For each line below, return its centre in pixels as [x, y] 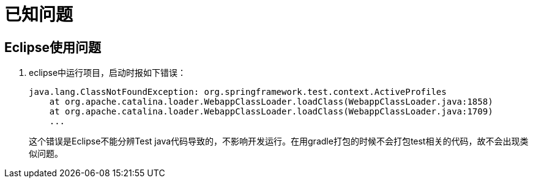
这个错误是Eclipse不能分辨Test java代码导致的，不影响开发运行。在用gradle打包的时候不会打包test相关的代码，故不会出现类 [279, 141]
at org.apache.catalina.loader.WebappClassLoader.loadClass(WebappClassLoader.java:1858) [271, 102]
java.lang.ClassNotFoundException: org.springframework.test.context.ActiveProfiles [238, 92]
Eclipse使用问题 [53, 47]
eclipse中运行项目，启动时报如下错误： [108, 73]
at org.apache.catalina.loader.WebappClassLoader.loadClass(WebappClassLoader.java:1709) [271, 112]
